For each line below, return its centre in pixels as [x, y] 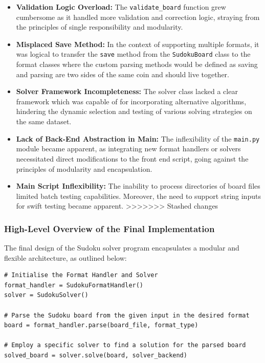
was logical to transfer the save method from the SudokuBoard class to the [133, 54]
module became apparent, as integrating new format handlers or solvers [128, 149]
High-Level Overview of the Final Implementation [109, 228]
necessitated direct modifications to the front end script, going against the [132, 158]
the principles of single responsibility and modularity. [100, 27]
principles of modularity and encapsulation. [84, 168]
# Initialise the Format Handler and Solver [81, 275]
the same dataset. [44, 121]
